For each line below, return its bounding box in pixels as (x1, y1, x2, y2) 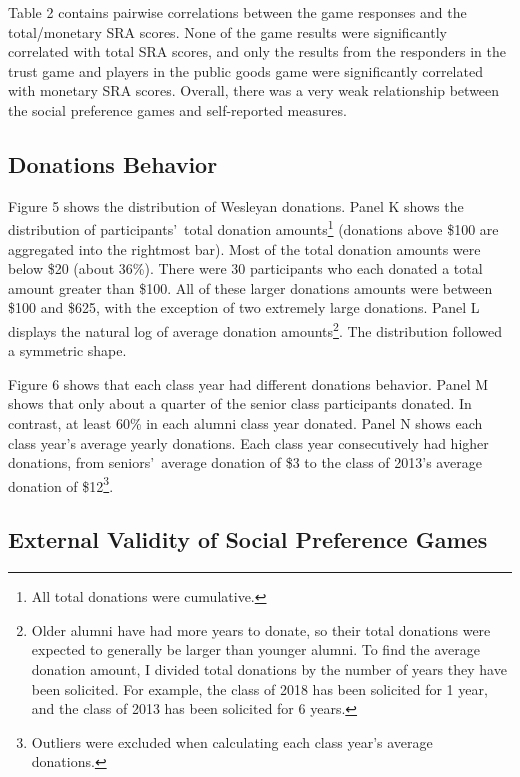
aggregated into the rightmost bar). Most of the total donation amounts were (8, 238, 481, 259)
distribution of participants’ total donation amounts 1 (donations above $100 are (8, 216, 499, 240)
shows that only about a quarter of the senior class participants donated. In (8, 393, 472, 414)
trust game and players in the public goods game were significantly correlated (8, 60, 483, 81)
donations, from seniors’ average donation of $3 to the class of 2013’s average (8, 452, 482, 473)
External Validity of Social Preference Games (8, 524, 488, 555)
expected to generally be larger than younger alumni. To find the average (31, 639, 481, 660)
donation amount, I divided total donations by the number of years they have (31, 659, 507, 680)
